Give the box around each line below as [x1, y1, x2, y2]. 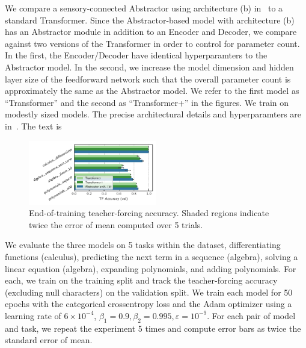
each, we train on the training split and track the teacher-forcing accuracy [5, 274, 278, 287]
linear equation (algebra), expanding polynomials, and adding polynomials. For [5, 262, 296, 275]
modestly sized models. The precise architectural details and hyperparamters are [5, 108, 302, 120]
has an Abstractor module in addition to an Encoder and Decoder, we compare [5, 25, 297, 38]
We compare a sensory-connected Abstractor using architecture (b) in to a [5, 2, 283, 14]
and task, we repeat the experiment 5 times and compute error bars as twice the [5, 322, 301, 334]
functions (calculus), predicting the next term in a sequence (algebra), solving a [5, 250, 298, 263]
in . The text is [5, 119, 62, 132]
